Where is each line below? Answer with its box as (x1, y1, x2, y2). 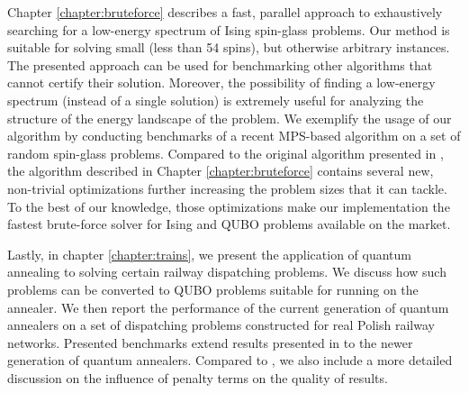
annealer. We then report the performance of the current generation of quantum (7, 297, 449, 316)
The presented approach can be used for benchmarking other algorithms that (7, 55, 433, 74)
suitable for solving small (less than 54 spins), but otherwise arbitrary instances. (7, 38, 450, 57)
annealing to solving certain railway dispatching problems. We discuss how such (7, 262, 446, 281)
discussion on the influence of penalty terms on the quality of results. (7, 368, 388, 387)
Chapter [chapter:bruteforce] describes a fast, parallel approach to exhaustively (7, 3, 443, 21)
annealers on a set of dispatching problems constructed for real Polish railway (7, 315, 435, 334)
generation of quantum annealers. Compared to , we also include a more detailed (7, 351, 453, 370)
